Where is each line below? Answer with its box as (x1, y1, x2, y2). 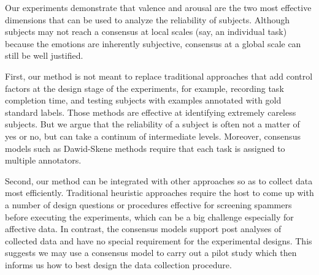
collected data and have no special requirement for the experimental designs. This (5, 234, 312, 247)
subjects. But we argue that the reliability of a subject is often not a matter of (5, 118, 300, 130)
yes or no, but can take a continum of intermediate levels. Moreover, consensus (5, 129, 301, 142)
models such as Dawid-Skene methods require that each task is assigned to (5, 141, 285, 154)
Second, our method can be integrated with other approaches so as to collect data (5, 174, 313, 187)
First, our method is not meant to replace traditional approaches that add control (5, 69, 313, 82)
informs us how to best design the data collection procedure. (5, 258, 232, 271)
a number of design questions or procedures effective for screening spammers (5, 198, 292, 211)
